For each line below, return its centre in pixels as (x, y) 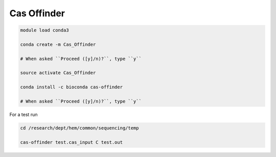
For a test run (24, 115)
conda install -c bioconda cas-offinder (71, 87)
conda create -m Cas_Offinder (58, 44)
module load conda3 (44, 30)
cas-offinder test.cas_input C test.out (71, 142)
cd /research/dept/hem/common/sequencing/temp (79, 128)
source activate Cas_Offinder (58, 73)
